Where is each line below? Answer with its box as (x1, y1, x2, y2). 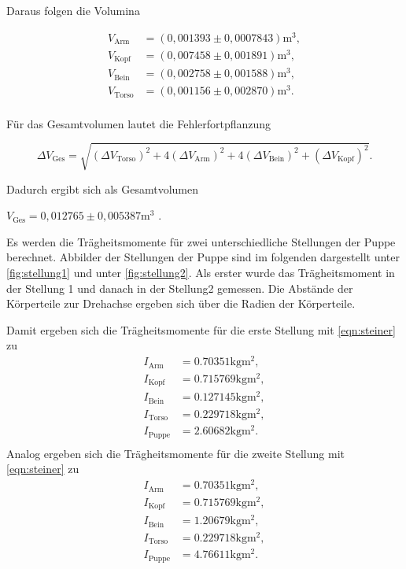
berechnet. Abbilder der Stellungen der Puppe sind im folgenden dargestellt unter (6, 249, 400, 265)
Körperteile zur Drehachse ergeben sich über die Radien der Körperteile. (6, 295, 356, 312)
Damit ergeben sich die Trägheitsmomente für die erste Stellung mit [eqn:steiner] (6, 321, 396, 338)
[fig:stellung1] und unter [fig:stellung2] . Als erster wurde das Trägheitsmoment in (6, 264, 395, 281)
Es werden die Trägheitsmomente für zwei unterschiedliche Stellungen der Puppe (6, 233, 396, 249)
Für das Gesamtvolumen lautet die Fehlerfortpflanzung (6, 115, 271, 131)
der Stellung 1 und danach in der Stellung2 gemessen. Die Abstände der (6, 279, 353, 296)
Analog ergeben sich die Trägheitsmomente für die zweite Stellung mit (6, 445, 345, 461)
